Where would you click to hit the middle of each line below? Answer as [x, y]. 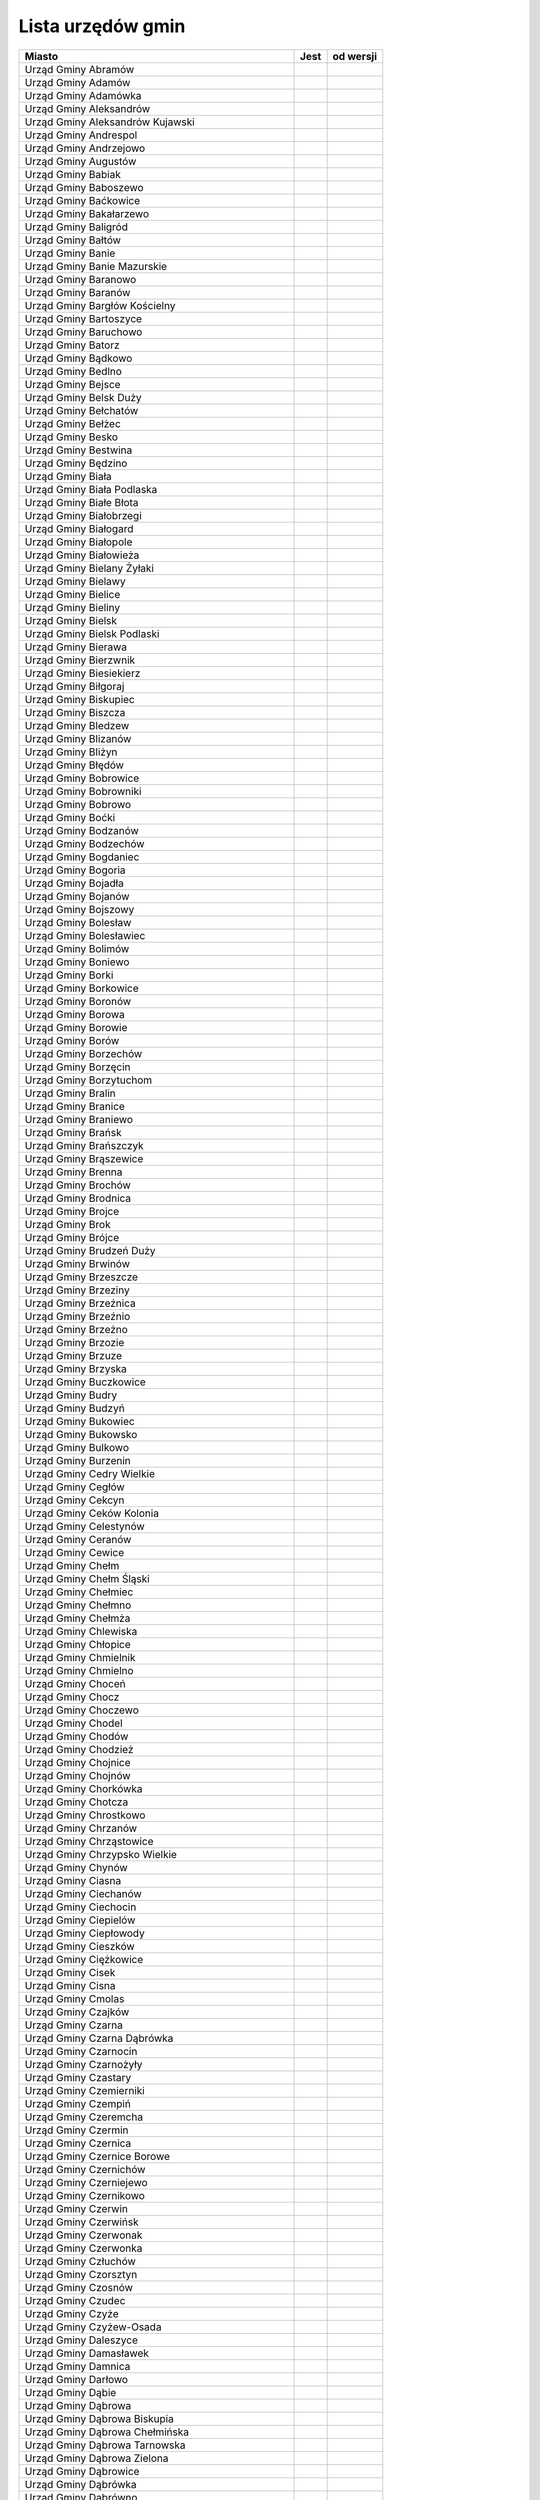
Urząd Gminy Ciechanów [83, 1893]
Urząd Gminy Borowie [76, 1027]
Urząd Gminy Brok [67, 1224]
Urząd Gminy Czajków [77, 2012]
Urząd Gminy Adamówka [83, 95]
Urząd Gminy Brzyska [75, 1368]
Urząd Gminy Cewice [74, 1552]
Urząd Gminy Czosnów [79, 2287]
